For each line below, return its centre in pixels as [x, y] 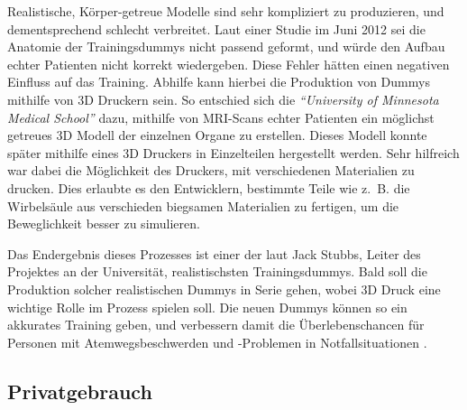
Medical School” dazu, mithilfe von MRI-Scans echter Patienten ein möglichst [221, 117]
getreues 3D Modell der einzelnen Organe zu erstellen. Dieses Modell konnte [217, 135]
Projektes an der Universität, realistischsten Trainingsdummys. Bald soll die [217, 271]
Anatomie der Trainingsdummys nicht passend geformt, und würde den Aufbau [226, 47]
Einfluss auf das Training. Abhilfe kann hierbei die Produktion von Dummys [219, 82]
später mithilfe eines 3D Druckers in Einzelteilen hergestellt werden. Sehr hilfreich [233, 152]
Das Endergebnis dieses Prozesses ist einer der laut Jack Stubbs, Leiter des [214, 253]
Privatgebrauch [80, 391]
